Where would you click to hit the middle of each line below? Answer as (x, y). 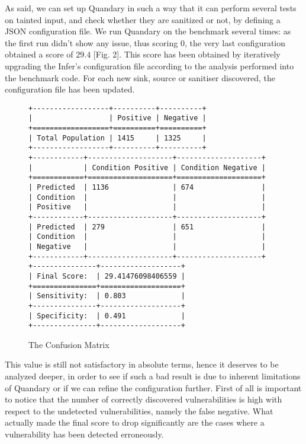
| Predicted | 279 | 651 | (147, 227)
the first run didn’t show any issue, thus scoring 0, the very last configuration (145, 42)
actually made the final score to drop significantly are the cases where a (135, 422)
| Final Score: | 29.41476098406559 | (107, 276)
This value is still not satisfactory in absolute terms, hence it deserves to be (142, 364)
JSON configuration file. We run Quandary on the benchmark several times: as (148, 31)
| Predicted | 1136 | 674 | (147, 187)
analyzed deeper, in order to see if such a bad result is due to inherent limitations (153, 376)
